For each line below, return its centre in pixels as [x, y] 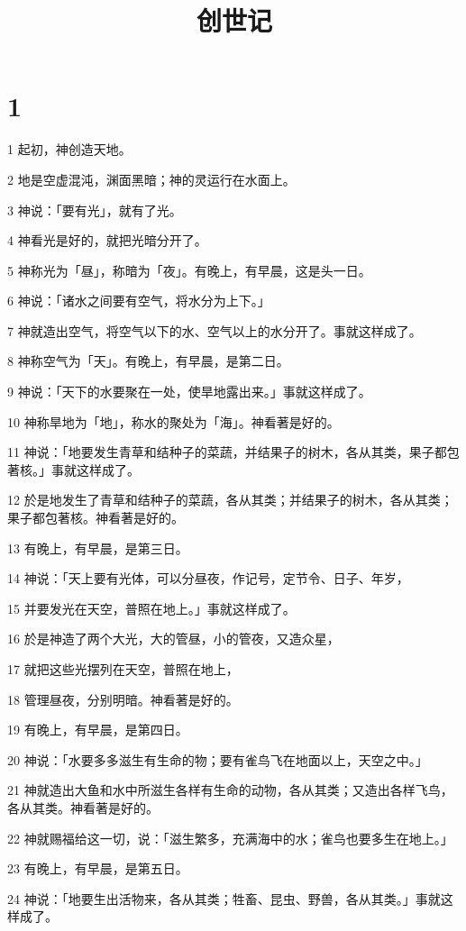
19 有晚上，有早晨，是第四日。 [98, 730]
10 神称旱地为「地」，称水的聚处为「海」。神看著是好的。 [174, 421]
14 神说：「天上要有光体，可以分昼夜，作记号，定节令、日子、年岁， [208, 578]
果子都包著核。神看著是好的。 [96, 518]
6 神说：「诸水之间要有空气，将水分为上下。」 [139, 301]
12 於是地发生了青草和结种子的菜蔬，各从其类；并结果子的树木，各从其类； [230, 500]
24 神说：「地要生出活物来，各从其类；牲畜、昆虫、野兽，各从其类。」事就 [224, 898]
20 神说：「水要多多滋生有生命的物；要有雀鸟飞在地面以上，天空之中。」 [218, 759]
